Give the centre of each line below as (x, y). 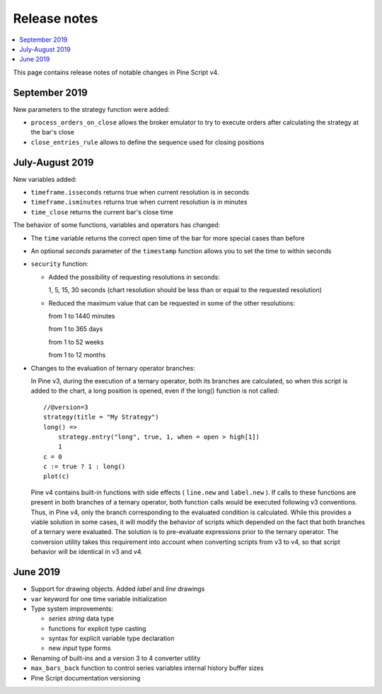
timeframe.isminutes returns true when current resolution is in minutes (139, 202)
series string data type (81, 618)
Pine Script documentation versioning (86, 678)
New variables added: (45, 179)
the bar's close (52, 132)
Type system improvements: (72, 608)
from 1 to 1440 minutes (82, 316)
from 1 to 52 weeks (76, 342)
